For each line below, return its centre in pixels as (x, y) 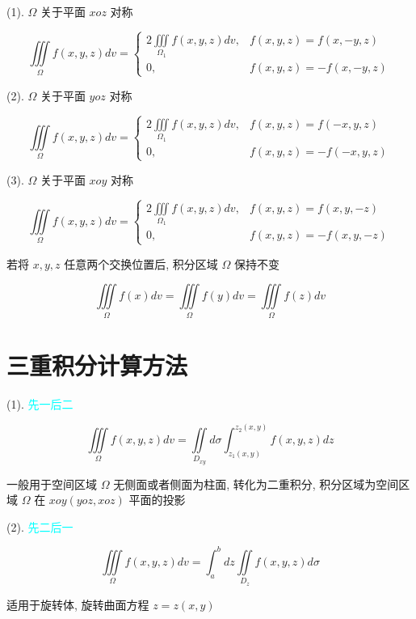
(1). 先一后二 (40, 403)
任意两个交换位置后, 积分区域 (141, 263)
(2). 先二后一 (40, 526)
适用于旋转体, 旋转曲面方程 (78, 604)
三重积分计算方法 (97, 365)
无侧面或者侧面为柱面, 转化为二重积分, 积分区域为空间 (256, 483)
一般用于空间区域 (52, 483)
